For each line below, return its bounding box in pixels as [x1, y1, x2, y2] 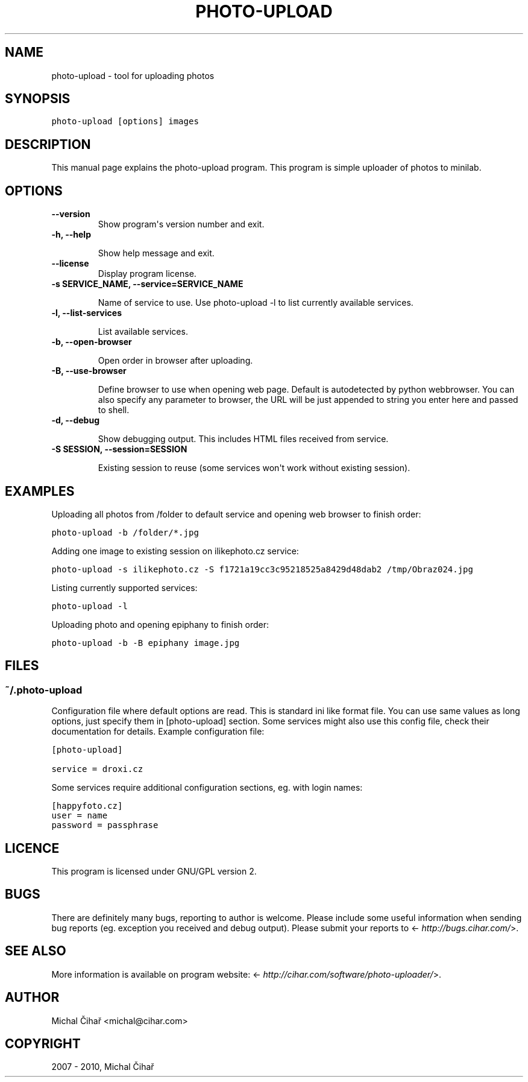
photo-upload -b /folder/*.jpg [51, 527, 199, 537]
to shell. [98, 405, 130, 416]
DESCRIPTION [5, 136, 91, 152]
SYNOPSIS [5, 91, 71, 107]
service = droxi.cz [51, 764, 143, 774]
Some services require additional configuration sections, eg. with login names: [51, 782, 363, 793]
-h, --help [51, 229, 91, 240]
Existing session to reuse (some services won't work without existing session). [98, 463, 410, 473]
